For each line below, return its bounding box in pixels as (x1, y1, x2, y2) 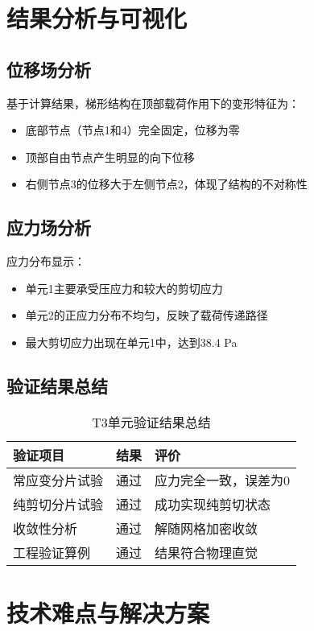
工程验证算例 (13, 542, 91, 562)
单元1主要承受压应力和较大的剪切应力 (25, 279, 223, 296)
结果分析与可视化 (6, 2, 188, 35)
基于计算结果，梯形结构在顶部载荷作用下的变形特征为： (6, 94, 300, 111)
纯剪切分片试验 (13, 494, 104, 513)
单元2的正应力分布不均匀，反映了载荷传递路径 (25, 307, 268, 324)
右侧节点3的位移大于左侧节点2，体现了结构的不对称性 (25, 175, 308, 192)
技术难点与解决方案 (6, 596, 210, 629)
